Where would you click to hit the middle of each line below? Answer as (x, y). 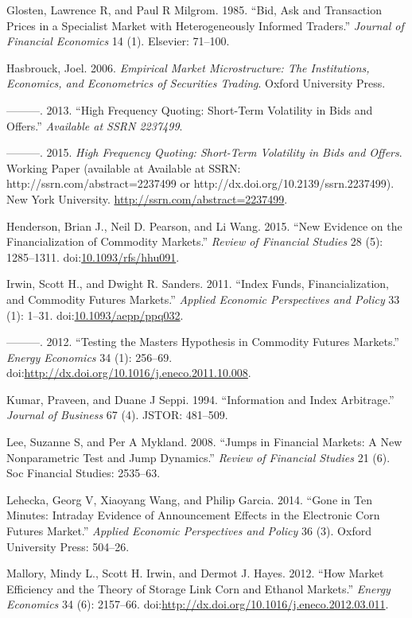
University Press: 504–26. (68, 546)
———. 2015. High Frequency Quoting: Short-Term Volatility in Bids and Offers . (204, 152)
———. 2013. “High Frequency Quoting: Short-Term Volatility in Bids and (190, 109)
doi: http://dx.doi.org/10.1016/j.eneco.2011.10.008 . (129, 373)
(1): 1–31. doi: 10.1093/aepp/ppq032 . (95, 315)
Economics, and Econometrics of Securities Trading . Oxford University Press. (196, 83)
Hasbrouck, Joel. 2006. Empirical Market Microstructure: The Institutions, (188, 67)
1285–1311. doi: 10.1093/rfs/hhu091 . (93, 257)
